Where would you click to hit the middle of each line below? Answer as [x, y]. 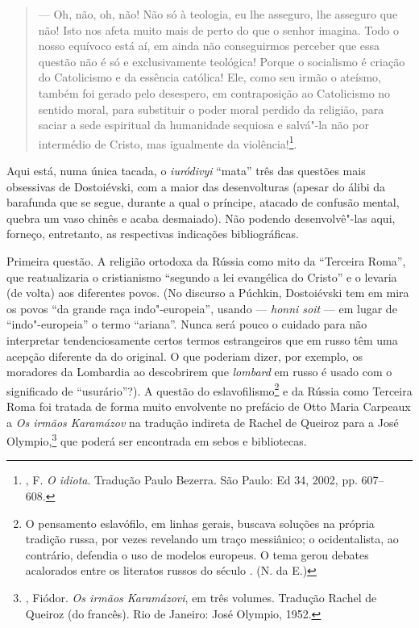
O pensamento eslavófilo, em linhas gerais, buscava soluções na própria [200, 523]
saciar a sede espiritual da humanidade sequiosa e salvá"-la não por [204, 125]
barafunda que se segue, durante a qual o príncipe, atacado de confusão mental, [203, 202]
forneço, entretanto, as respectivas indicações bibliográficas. [153, 234]
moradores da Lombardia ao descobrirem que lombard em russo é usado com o [199, 372]
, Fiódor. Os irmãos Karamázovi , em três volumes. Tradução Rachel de [201, 597]
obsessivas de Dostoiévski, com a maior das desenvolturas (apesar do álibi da [196, 186]
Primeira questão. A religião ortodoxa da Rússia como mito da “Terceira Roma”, [206, 260]
